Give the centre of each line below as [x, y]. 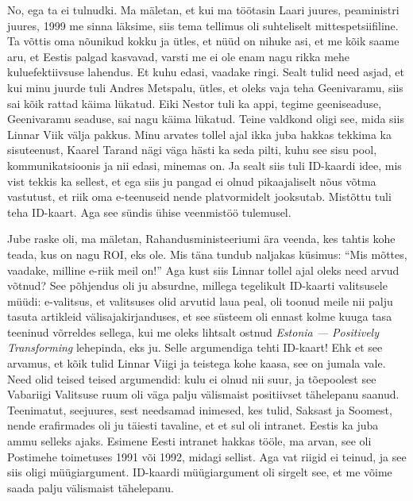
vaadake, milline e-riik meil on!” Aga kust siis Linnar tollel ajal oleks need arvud [203, 270]
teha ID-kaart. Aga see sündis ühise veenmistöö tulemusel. [149, 212]
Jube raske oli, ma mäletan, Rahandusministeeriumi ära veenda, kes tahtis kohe [201, 239]
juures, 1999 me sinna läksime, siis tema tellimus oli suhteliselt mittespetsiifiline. [203, 25]
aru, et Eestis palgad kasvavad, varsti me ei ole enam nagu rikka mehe [179, 56]
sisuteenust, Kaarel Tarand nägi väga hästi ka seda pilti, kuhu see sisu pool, [192, 150]
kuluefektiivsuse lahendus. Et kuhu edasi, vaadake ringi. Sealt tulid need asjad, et [206, 72]
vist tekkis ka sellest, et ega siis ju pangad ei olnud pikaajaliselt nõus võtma [192, 181]
